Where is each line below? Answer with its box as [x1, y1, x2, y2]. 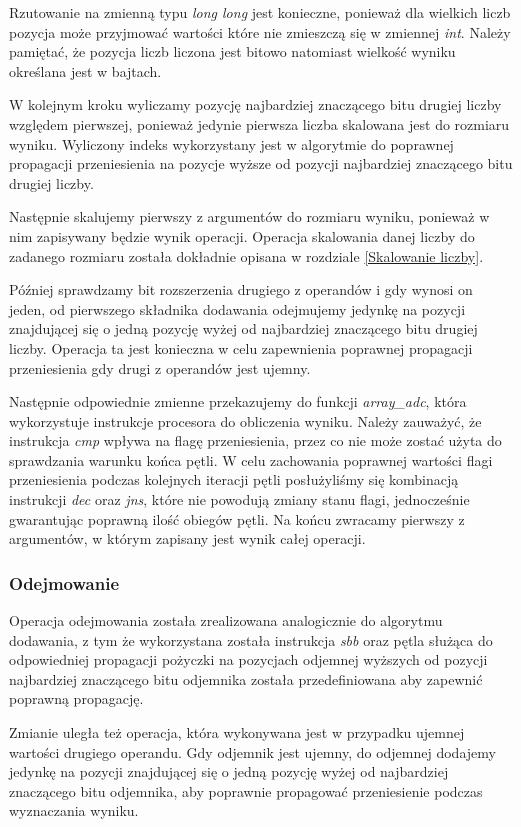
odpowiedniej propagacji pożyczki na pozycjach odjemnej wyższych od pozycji [9, 649, 488, 670]
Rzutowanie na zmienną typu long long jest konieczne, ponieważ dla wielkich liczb [9, 2, 511, 22]
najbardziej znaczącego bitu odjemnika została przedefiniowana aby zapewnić [9, 668, 483, 689]
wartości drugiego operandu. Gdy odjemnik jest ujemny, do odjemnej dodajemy [9, 741, 496, 762]
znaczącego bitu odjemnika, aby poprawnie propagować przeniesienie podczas [9, 780, 483, 801]
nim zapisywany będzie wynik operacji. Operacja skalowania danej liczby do [9, 225, 475, 246]
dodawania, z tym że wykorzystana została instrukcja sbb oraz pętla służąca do [9, 629, 493, 650]
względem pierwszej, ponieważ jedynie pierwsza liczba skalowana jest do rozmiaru [9, 113, 510, 134]
